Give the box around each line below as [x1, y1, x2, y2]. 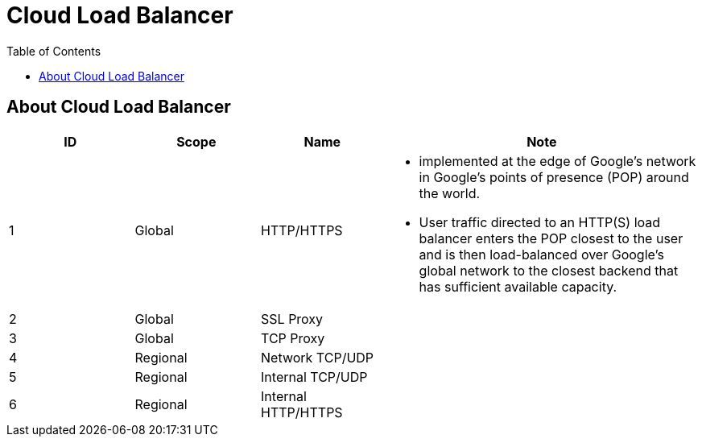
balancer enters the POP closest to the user [419, 230, 683, 246]
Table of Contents [6, 43, 101, 58]
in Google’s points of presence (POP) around [419, 168, 689, 185]
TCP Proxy [261, 329, 325, 346]
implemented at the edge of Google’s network [419, 152, 696, 169]
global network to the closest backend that [419, 262, 679, 279]
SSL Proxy [261, 310, 324, 327]
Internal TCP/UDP [261, 368, 368, 385]
